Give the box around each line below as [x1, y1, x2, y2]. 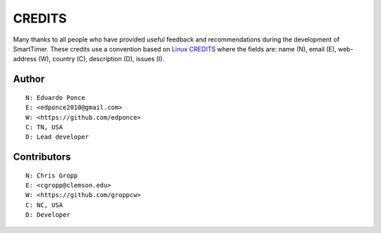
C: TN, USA [25, 123, 64, 131]
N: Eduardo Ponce [25, 94, 85, 101]
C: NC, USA [25, 201, 64, 209]
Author [13, 73, 45, 85]
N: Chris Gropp [25, 171, 78, 180]
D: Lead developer [25, 133, 90, 141]
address [13, 55, 37, 63]
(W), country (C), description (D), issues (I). [37, 55, 165, 63]
